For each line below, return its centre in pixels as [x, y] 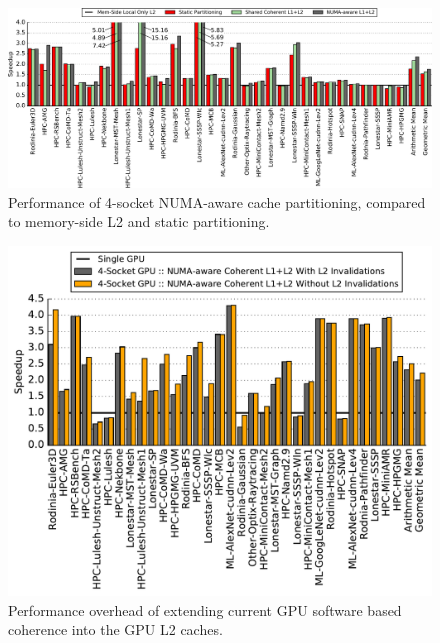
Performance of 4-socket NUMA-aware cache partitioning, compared [217, 201]
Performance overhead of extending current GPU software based [205, 609]
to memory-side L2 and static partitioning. [139, 221]
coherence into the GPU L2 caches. [115, 629]
